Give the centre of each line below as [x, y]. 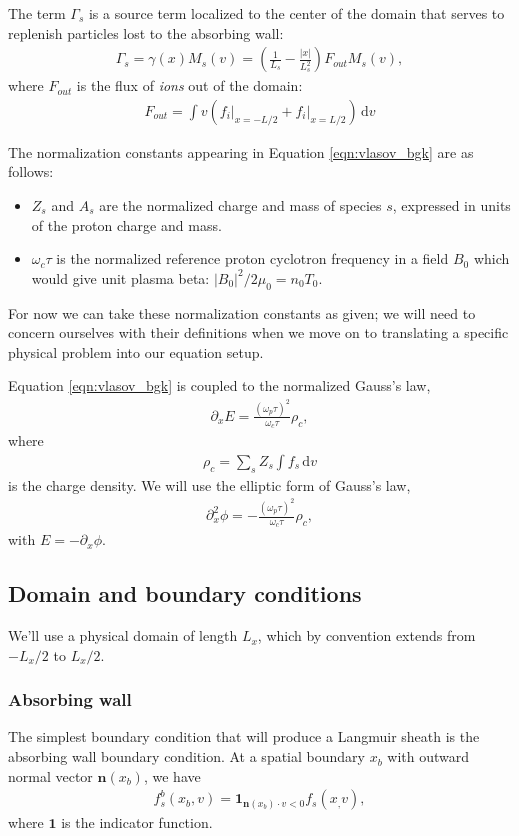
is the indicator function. [137, 822]
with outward [428, 756]
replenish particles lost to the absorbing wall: [146, 32]
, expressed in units [451, 205]
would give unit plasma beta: [120, 277]
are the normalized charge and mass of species [240, 205]
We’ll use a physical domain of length [123, 635]
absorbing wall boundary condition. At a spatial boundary [186, 756]
